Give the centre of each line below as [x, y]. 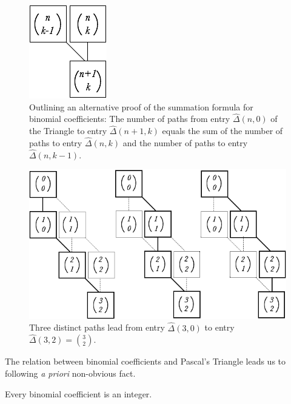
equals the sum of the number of [222, 131]
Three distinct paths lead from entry [97, 327]
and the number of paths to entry [185, 143]
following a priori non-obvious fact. [70, 373]
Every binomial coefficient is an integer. [79, 393]
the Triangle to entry [68, 131]
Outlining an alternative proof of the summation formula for [141, 106]
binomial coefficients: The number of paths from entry [130, 119]
